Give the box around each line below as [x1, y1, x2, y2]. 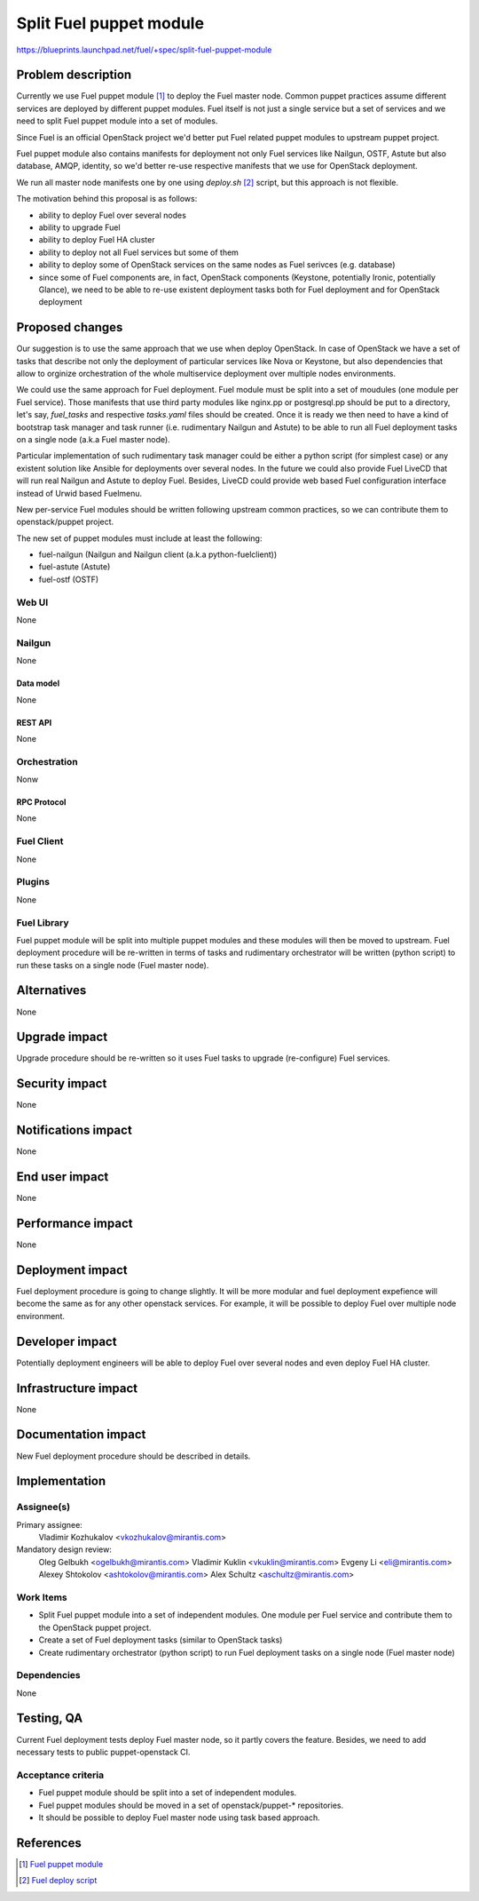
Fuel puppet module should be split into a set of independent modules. [38, 1787, 297, 1798]
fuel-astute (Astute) [38, 561, 111, 572]
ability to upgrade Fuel [38, 222, 121, 233]
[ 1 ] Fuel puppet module [19, 1858, 104, 1869]
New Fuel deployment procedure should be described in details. [16, 1451, 251, 1461]
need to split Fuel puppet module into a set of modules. [16, 115, 218, 126]
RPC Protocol [16, 797, 67, 807]
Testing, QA [16, 1711, 83, 1726]
